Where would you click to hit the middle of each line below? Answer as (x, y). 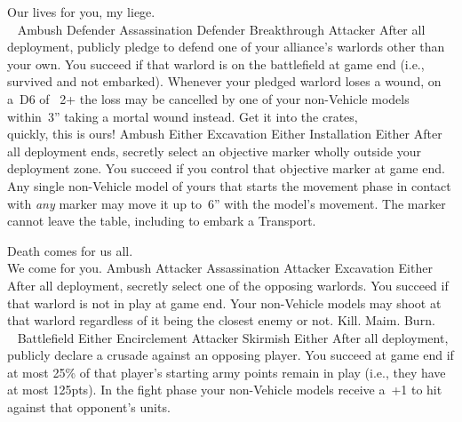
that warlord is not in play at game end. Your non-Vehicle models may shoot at (224, 303)
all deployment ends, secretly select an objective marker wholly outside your (214, 151)
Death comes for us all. (70, 250)
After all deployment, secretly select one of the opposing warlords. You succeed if (228, 285)
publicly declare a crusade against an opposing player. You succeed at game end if (231, 355)
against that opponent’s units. (89, 407)
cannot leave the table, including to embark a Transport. (162, 221)
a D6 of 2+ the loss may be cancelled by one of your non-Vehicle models (208, 98)
